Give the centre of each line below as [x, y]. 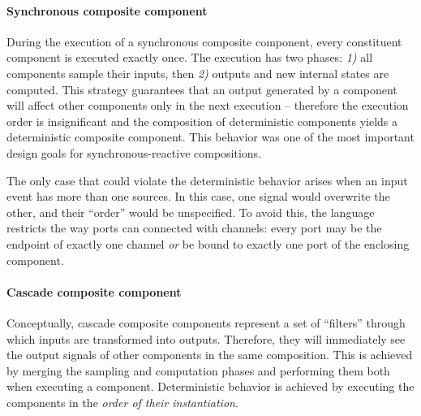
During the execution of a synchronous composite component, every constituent [204, 41]
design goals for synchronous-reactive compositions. [134, 152]
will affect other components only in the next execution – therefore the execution [208, 105]
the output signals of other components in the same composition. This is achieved [210, 355]
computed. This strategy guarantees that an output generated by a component [202, 89]
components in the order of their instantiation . [122, 402]
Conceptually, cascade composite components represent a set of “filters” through [206, 322]
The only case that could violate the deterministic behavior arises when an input [207, 180]
